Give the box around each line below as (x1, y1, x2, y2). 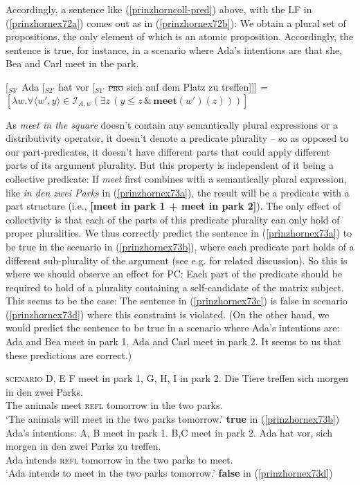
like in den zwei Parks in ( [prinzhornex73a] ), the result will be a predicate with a (6, 185, 350, 199)
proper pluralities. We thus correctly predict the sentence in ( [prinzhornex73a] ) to (6, 226, 352, 240)
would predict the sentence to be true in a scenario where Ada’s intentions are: (6, 320, 340, 335)
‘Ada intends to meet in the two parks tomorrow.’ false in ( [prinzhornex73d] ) (6, 466, 333, 480)
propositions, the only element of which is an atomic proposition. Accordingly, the (6, 29, 354, 44)
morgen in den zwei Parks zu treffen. (6, 439, 161, 453)
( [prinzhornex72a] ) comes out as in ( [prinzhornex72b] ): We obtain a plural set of (6, 15, 346, 30)
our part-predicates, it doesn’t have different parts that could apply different (6, 144, 330, 158)
